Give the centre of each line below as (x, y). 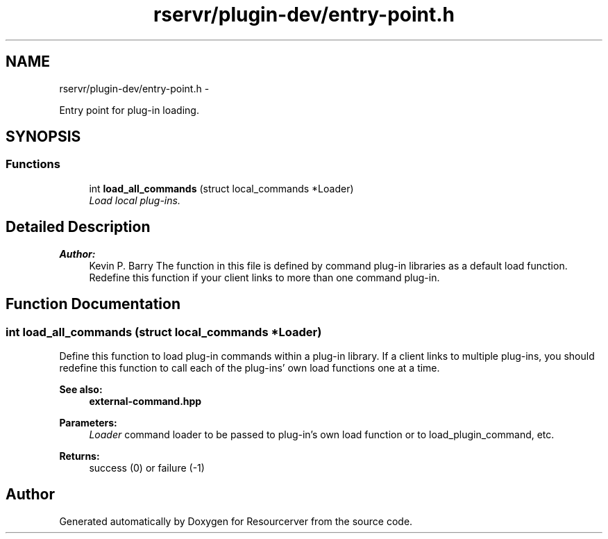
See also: (81, 389)
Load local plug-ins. (135, 200)
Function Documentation (93, 304)
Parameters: (88, 422)
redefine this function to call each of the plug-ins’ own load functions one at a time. (250, 367)
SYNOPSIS (43, 137)
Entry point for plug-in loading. (129, 110)
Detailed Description (78, 227)
